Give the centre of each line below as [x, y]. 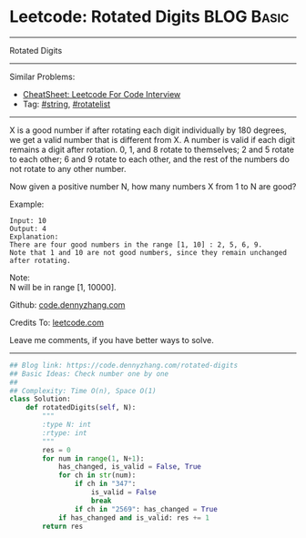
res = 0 [56, 450]
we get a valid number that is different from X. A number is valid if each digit [153, 139]
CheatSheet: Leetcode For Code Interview [102, 94]
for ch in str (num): [97, 475]
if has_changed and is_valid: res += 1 [133, 518]
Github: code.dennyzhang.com [67, 305]
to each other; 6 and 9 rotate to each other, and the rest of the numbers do [149, 159]
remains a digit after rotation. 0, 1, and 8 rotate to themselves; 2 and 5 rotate [152, 149]
